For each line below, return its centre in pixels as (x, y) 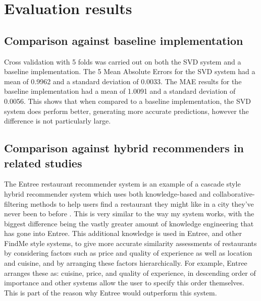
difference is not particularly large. (58, 121)
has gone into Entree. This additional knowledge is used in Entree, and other (123, 233)
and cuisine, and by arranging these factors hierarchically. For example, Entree (126, 263)
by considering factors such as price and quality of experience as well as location (128, 253)
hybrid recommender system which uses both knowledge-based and (108, 193)
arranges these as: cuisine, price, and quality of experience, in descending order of (130, 273)
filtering (16, 203)
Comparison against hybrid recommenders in (124, 148)
